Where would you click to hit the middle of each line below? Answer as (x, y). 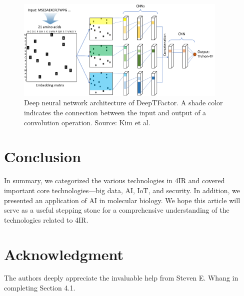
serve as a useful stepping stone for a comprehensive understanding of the (117, 210)
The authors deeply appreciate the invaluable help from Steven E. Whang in (121, 278)
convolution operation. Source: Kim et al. (87, 122)
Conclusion (43, 156)
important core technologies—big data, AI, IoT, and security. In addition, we (122, 190)
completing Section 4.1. (40, 288)
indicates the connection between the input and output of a (115, 113)
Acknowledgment (64, 254)
